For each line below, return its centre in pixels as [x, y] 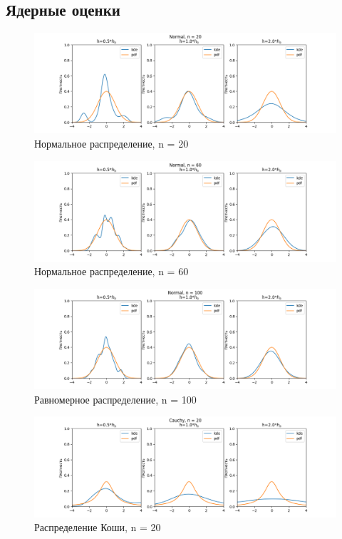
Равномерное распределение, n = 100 [115, 399]
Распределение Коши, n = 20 [98, 527]
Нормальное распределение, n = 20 [112, 143]
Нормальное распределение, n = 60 [112, 271]
